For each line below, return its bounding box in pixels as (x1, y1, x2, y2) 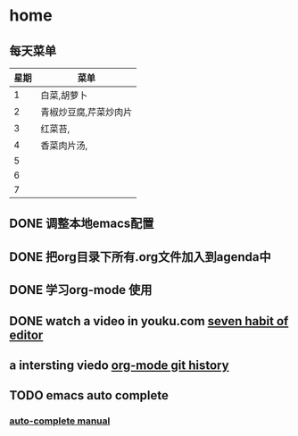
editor (9, 327, 44, 342)
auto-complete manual (9, 415, 111, 427)
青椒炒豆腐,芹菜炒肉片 (40, 106, 133, 118)
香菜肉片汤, (40, 139, 88, 152)
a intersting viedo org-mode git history (9, 357, 229, 373)
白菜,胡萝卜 (40, 89, 88, 101)
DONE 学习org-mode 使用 (9, 282, 153, 298)
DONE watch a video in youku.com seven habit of (9, 314, 289, 329)
